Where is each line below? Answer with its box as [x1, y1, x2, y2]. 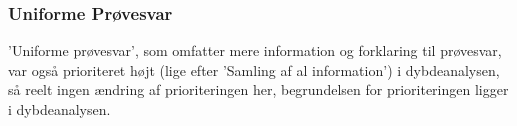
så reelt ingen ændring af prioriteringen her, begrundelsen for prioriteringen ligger [8, 79, 509, 100]
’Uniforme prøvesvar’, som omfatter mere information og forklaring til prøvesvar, [8, 40, 502, 61]
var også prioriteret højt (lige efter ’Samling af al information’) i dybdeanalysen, [8, 59, 500, 80]
